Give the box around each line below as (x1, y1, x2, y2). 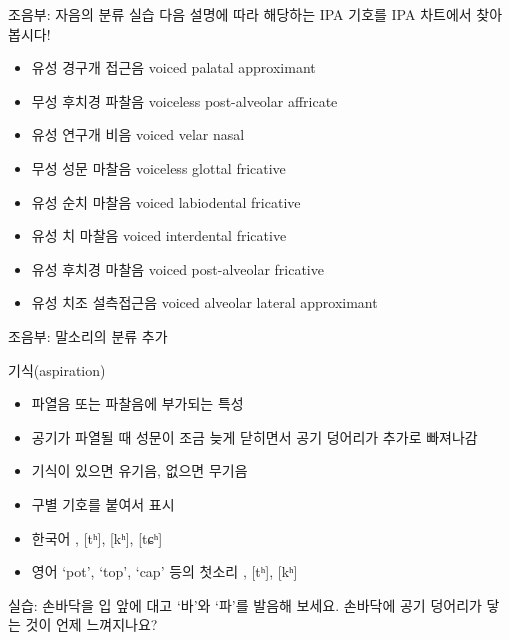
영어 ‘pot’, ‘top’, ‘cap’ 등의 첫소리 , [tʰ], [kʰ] (31, 561, 298, 582)
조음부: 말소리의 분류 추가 (8, 325, 168, 346)
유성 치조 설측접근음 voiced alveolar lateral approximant (31, 292, 378, 313)
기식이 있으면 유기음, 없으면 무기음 (31, 460, 248, 481)
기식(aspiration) (8, 359, 106, 380)
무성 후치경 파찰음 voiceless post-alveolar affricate (31, 90, 338, 111)
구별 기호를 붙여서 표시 (31, 493, 175, 514)
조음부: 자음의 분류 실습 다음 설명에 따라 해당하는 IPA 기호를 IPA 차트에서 (8, 4, 472, 24)
